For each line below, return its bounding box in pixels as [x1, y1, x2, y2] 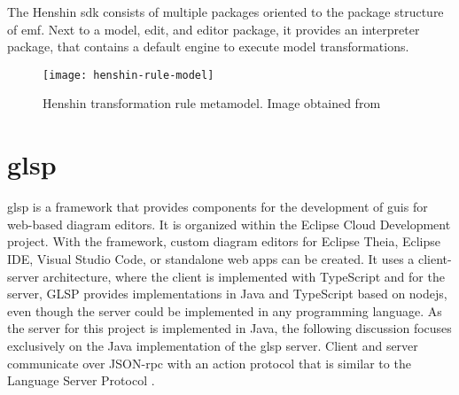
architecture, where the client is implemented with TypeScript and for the [43, 267, 445, 285]
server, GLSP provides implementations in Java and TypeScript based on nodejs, [7, 284, 447, 303]
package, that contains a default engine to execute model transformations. [7, 37, 409, 56]
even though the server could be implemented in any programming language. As [7, 301, 442, 320]
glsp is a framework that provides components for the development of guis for [7, 197, 428, 216]
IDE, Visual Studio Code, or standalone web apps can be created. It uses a [7, 249, 415, 267]
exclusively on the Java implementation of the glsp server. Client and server [7, 336, 418, 354]
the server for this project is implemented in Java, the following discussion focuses [7, 319, 452, 337]
